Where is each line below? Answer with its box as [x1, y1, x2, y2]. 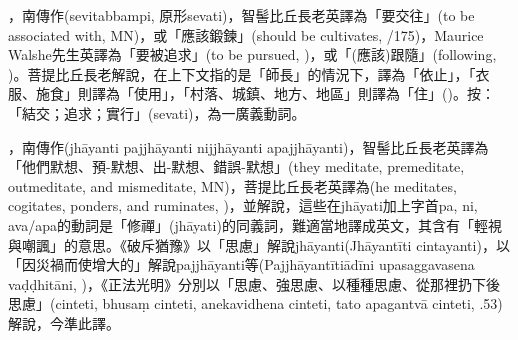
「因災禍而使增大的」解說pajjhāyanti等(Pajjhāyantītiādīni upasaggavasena [8, 254, 475, 275]
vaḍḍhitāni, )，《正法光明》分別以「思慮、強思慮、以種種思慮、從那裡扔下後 [8, 273, 500, 294]
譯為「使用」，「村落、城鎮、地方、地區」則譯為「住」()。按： [91, 83, 495, 104]
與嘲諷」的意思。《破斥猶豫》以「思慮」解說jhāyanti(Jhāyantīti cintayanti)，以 [8, 234, 510, 255]
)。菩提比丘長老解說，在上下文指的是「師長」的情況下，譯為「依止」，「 [8, 63, 476, 84]
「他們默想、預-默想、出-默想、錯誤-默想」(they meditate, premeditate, [8, 156, 465, 177]
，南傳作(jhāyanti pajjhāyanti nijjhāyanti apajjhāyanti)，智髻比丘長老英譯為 [8, 136, 489, 157]
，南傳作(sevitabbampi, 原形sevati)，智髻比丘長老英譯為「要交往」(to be [8, 5, 475, 25]
